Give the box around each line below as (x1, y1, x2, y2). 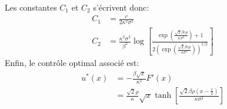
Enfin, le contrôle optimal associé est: (5, 57, 139, 69)
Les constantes (5, 1, 57, 13)
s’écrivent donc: (93, 1, 149, 13)
